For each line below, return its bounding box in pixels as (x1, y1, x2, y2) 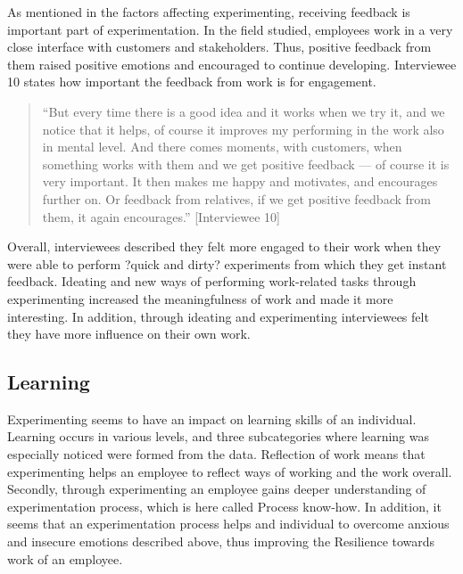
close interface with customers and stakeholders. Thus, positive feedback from (7, 37, 432, 56)
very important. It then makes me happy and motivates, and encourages (42, 172, 438, 191)
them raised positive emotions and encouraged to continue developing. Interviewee (7, 54, 457, 73)
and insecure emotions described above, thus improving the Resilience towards (7, 532, 435, 551)
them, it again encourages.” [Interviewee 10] (42, 207, 280, 225)
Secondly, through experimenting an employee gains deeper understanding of (7, 480, 426, 498)
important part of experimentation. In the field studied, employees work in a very (7, 20, 453, 38)
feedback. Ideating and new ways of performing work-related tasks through (7, 272, 417, 291)
